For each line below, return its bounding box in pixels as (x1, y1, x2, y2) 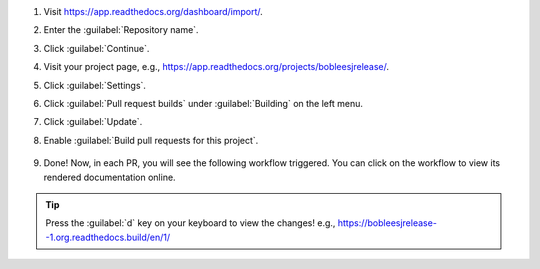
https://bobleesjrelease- (337, 217, 437, 229)
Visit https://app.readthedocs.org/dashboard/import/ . (43, 6, 264, 17)
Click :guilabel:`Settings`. (43, 79, 147, 91)
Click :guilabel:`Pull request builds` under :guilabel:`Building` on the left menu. (43, 97, 364, 109)
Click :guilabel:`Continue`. (43, 42, 150, 54)
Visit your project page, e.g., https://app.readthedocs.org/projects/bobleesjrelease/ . (43, 61, 390, 73)
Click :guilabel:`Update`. (43, 116, 143, 128)
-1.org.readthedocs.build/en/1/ (45, 231, 171, 243)
